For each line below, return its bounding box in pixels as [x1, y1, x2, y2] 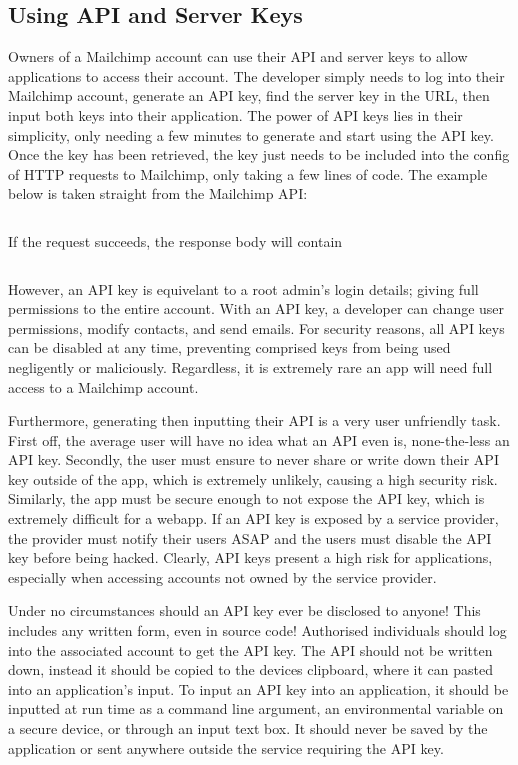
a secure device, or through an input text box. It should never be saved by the [8, 718, 488, 739]
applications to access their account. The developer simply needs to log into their [8, 65, 505, 86]
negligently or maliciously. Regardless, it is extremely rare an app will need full [8, 356, 493, 377]
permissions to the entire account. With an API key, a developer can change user [8, 298, 505, 319]
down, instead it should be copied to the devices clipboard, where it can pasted [8, 659, 493, 680]
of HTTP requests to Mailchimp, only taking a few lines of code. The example [8, 163, 488, 184]
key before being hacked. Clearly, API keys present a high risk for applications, [8, 547, 493, 568]
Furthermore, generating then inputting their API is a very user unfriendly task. [8, 410, 501, 431]
